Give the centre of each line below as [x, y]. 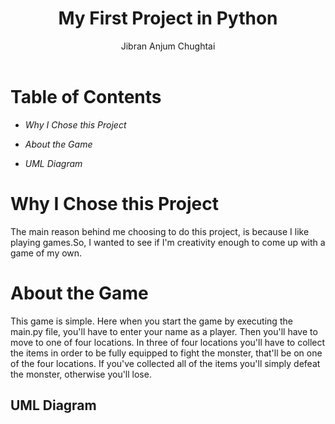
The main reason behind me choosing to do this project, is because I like [160, 231]
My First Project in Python [168, 18]
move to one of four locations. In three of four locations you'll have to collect [168, 342]
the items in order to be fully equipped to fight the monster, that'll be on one [166, 353]
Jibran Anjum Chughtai [168, 46]
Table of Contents [86, 96]
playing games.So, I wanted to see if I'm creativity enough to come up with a [168, 242]
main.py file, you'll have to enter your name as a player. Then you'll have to [164, 331]
